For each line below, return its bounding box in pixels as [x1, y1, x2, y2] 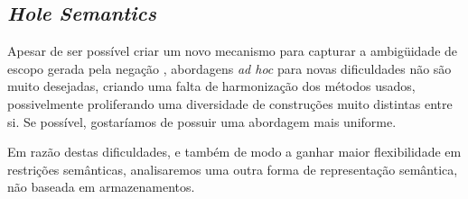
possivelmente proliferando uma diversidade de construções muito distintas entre [7, 94, 453, 113]
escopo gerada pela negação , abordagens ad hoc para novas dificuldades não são [7, 59, 452, 77]
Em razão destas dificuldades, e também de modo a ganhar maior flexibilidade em [7, 142, 462, 161]
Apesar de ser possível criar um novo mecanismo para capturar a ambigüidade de [7, 41, 458, 60]
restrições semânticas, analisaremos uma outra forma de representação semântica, [7, 159, 458, 178]
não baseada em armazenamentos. [7, 177, 195, 196]
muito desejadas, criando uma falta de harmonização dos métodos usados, [7, 77, 416, 95]
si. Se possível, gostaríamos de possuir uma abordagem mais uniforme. [7, 112, 397, 131]
